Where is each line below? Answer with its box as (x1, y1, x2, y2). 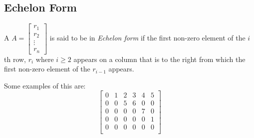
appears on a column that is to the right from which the (73, 53, 246, 64)
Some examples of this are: (4, 80, 86, 90)
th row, (4, 53, 26, 64)
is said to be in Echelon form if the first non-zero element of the (49, 32, 246, 43)
